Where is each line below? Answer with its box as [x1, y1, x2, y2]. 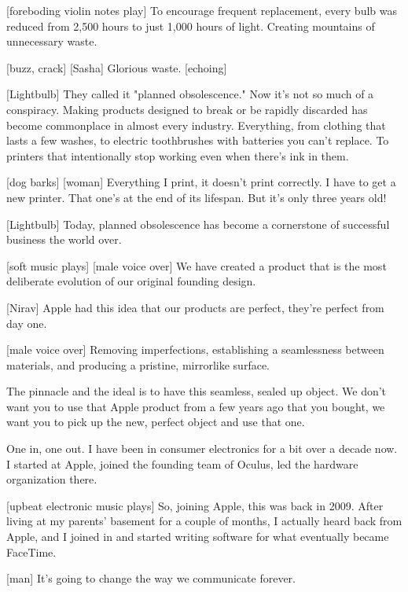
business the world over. [6, 231, 122, 248]
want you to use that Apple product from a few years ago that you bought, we [6, 398, 385, 414]
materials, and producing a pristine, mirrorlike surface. [6, 356, 270, 373]
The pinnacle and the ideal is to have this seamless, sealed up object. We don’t [6, 383, 387, 399]
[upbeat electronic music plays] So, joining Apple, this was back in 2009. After [6, 497, 384, 513]
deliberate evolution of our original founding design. [6, 273, 256, 289]
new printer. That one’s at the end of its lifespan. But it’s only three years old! [6, 189, 387, 205]
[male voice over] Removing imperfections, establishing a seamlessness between [6, 341, 384, 358]
